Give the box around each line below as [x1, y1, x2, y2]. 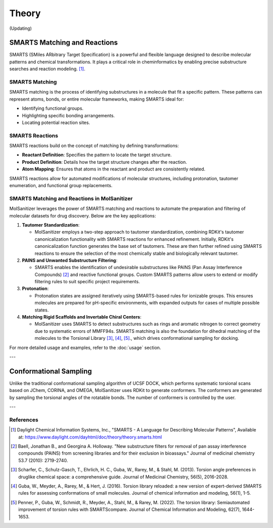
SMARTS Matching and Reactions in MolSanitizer [9, 195, 133, 202]
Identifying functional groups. [22, 105, 83, 111]
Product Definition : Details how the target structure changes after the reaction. [22, 159, 187, 165]
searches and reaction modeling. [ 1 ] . [9, 66, 85, 72]
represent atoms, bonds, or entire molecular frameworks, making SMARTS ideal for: [9, 96, 184, 102]
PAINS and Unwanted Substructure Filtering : [22, 257, 118, 263]
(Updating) [9, 25, 32, 31]
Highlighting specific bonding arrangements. [22, 112, 115, 118]
